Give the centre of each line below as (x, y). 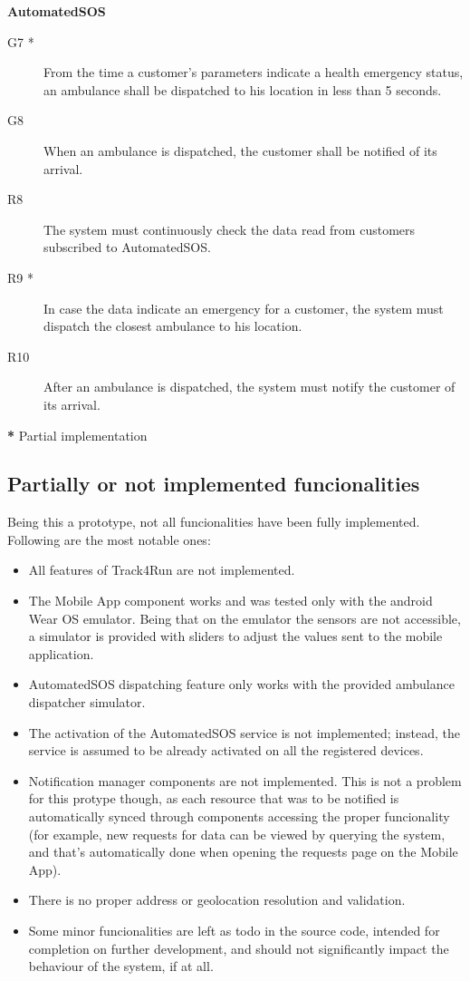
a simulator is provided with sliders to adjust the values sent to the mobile (235, 636)
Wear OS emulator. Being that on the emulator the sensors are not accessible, (245, 618)
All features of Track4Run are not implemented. (162, 570)
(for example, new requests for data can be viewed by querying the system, (237, 834)
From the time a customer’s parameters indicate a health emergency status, (254, 72)
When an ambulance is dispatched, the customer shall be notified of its (240, 150)
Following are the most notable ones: (109, 539)
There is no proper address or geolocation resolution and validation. (217, 900)
